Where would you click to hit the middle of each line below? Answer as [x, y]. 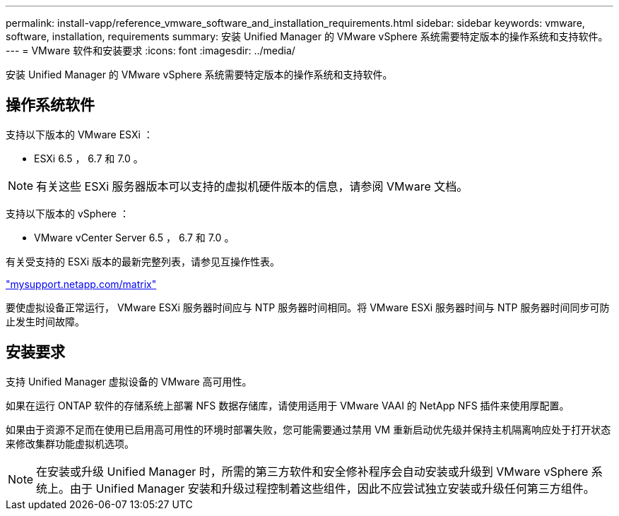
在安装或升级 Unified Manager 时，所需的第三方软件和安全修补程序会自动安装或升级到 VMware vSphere [312, 471]
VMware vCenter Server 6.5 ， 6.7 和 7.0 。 [134, 237]
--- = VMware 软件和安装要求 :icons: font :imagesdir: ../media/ [151, 50]
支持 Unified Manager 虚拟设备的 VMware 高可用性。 [129, 381]
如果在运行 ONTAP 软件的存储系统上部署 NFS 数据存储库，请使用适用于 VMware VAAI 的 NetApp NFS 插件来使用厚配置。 [288, 405]
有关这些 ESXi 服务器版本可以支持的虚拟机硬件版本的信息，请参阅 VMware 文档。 [252, 186]
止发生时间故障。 [45, 321]
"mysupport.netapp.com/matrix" [81, 284]
